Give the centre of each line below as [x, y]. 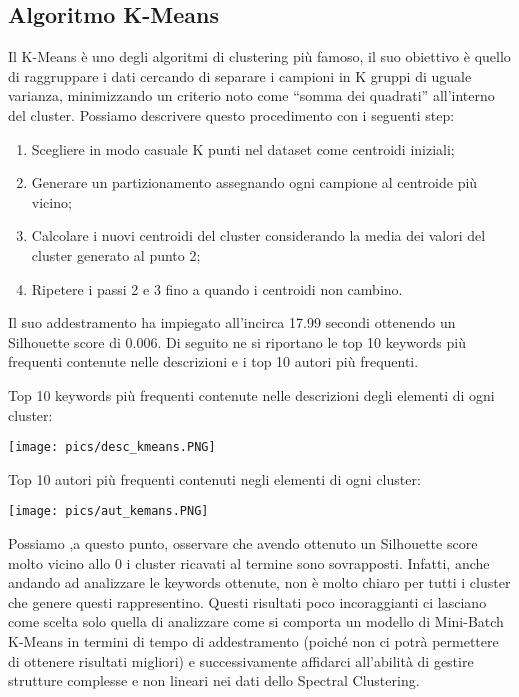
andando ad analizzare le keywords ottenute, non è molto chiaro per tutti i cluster [259, 582]
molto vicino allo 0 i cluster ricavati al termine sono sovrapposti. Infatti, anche [249, 562]
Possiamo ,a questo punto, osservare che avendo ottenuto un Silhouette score [243, 543]
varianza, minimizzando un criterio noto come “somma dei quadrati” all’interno [251, 95]
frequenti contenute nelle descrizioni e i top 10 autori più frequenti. [213, 361]
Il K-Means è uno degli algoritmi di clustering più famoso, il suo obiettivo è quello [259, 56]
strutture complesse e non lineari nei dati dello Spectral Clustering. [214, 680]
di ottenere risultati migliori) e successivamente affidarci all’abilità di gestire [241, 660]
